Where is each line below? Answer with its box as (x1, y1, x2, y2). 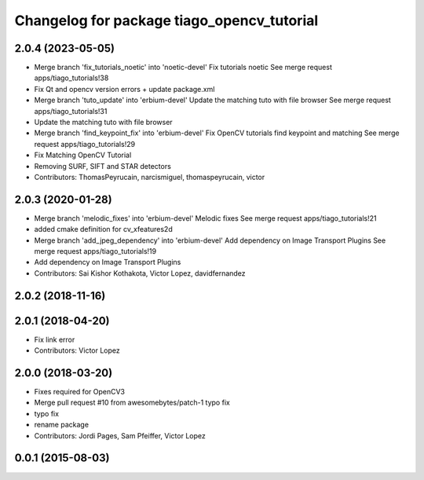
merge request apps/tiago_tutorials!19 (34, 247, 157, 256)
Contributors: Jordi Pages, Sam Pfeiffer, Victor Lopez (34, 431, 206, 440)
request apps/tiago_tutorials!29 (34, 139, 136, 148)
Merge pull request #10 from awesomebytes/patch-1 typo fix (34, 398, 231, 408)
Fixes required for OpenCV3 (34, 387, 126, 397)
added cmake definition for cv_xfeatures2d (34, 225, 173, 234)
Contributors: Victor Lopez (34, 346, 121, 355)
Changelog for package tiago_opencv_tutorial (14, 12, 319, 29)
